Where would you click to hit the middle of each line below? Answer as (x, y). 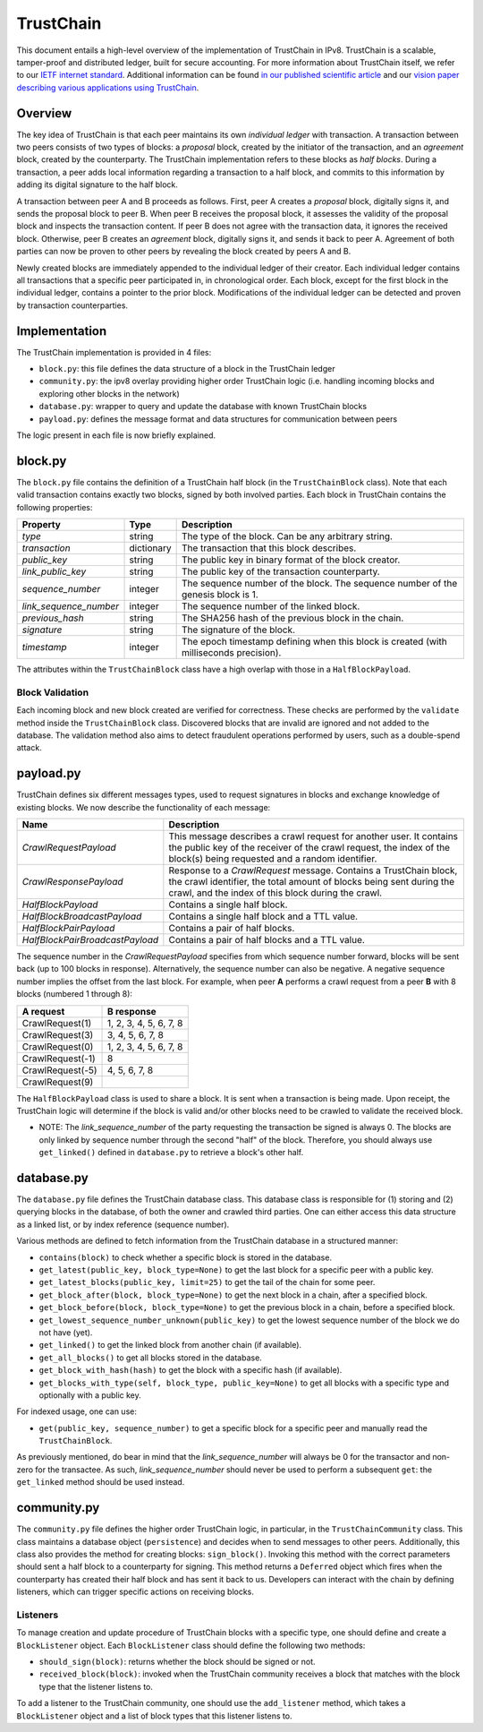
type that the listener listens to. (96, 1686)
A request (43, 1011)
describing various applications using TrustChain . (108, 87)
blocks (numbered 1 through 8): (75, 994)
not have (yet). (66, 1332)
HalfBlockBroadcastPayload (82, 916)
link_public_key (54, 571)
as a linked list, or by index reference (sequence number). (123, 1224)
